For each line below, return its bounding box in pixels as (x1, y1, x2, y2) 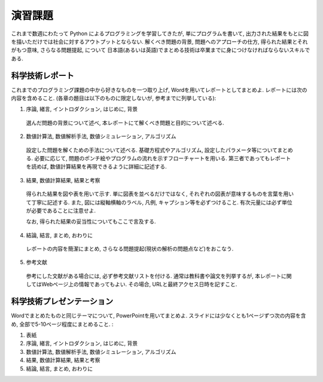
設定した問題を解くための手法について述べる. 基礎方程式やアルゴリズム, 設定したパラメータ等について (26, 146, 278, 154)
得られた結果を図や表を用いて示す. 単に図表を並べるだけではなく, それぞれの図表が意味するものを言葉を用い (26, 190, 294, 197)
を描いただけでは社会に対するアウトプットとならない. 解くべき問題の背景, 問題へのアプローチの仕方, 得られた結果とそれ (11, 38, 308, 45)
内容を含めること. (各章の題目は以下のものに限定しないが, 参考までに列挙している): (11, 94, 217, 102)
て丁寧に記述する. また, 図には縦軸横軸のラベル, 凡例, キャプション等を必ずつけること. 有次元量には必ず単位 (26, 198, 292, 206)
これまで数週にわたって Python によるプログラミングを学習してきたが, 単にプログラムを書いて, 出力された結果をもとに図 (11, 30, 309, 37)
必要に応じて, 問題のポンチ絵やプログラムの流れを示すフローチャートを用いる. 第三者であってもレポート (33, 154, 291, 161)
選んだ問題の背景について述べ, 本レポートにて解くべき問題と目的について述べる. (26, 119, 224, 126)
